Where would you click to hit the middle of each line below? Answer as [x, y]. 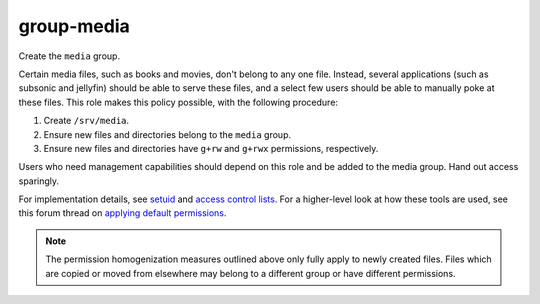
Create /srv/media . [86, 121]
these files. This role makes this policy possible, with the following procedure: [178, 102]
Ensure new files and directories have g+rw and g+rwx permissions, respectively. [211, 148]
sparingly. [39, 181]
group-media [74, 26]
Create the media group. [69, 56]
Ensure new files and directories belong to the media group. [167, 134]
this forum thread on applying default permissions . [122, 213]
